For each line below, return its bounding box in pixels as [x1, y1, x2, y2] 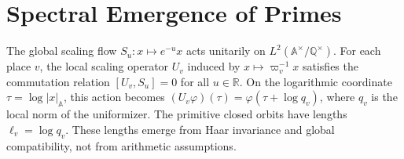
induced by [187, 58, 241, 74]
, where [319, 89, 355, 105]
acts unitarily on [186, 42, 266, 59]
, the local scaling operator [39, 58, 169, 74]
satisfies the [302, 58, 358, 74]
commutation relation [6, 73, 110, 89]
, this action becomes [64, 89, 165, 105]
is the [371, 89, 398, 105]
